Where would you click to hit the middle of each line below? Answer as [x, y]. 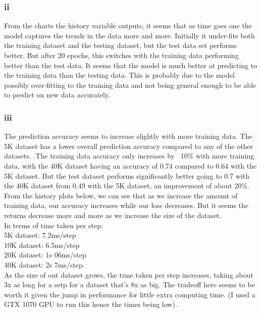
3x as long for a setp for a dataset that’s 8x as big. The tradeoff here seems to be [129, 284]
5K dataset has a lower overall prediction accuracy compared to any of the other [129, 146]
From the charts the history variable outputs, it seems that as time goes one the [128, 25]
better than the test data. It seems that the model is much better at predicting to [131, 65]
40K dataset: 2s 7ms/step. [44, 264]
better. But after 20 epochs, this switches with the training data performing [121, 55]
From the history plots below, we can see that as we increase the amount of [121, 195]
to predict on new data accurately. [57, 95]
